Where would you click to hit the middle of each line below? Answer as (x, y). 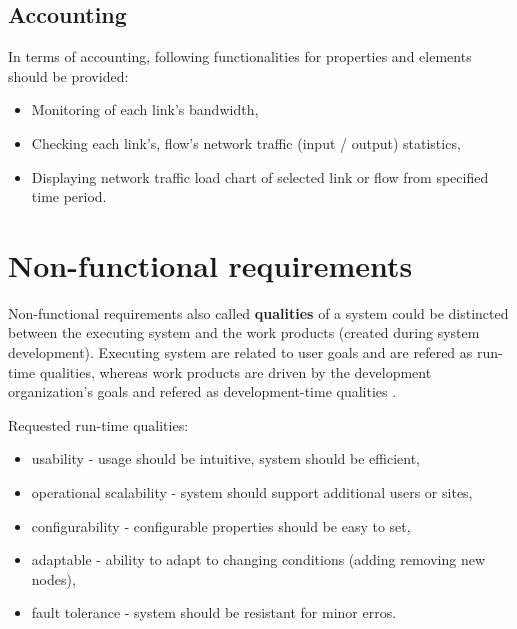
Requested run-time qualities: (98, 424)
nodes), (53, 578)
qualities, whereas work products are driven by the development (235, 371)
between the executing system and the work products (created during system (244, 332)
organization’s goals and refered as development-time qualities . (202, 391)
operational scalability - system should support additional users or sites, (252, 492)
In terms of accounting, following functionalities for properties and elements (240, 56)
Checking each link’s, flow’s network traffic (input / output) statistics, (246, 142)
